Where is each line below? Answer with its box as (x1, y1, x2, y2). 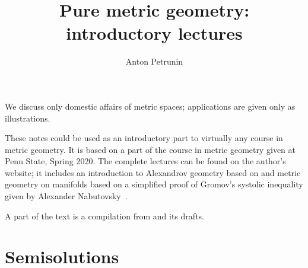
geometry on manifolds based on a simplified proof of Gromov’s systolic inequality (5, 178, 303, 190)
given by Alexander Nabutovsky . (5, 190, 128, 202)
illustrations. (5, 111, 50, 124)
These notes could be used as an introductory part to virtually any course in (5, 132, 283, 144)
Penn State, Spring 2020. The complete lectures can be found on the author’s (5, 155, 286, 167)
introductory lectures (66, 21, 243, 45)
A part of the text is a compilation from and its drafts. (5, 209, 204, 222)
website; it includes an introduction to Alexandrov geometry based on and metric (5, 166, 301, 178)
